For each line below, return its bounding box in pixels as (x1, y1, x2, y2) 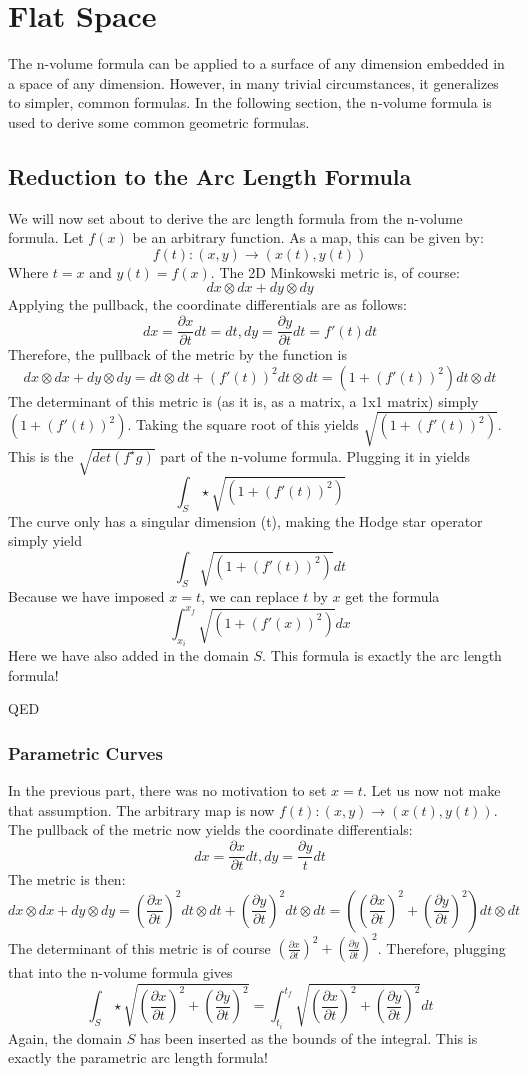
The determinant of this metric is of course (8, 937, 271, 958)
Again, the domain (8, 1027, 122, 1048)
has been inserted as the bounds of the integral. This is (139, 1027, 478, 1048)
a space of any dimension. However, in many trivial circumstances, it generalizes (8, 72, 499, 93)
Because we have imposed (8, 585, 165, 606)
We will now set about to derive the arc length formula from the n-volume (8, 207, 463, 228)
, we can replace (201, 585, 299, 606)
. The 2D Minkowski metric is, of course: (210, 261, 460, 282)
